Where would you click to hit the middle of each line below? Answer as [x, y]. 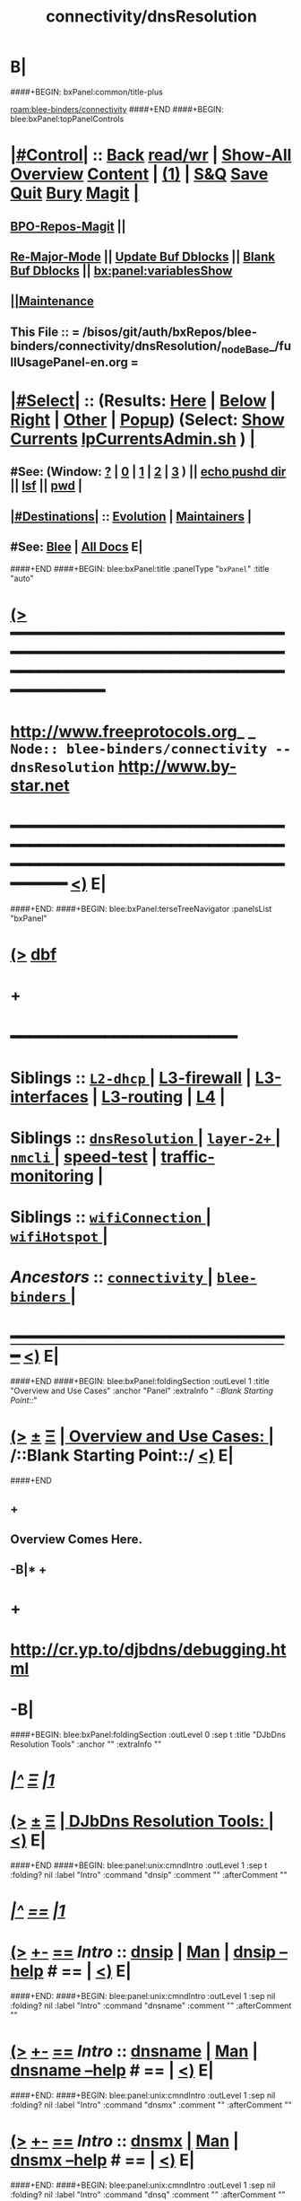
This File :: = [45, 332]
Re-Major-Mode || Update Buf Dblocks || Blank [143, 256]
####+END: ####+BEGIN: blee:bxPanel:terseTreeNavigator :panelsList [141, 908]
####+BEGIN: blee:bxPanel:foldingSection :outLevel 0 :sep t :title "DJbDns [148, 1734]
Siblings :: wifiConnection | [111, 1217]
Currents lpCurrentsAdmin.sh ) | [133, 439]
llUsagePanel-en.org [69, 362]
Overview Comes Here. [76, 1539]
